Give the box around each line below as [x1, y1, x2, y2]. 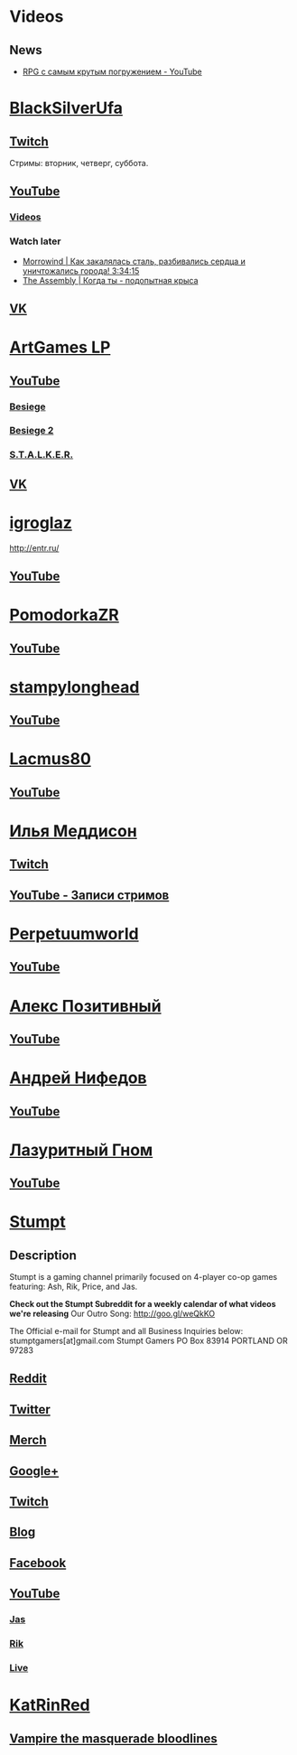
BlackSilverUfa [9, 98, 124, 118]
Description [9, 1247, 77, 1263]
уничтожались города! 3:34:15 [22, 265, 140, 276]
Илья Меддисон [9, 820, 137, 841]
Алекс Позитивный [9, 995, 162, 1016]
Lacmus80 [9, 749, 92, 770]
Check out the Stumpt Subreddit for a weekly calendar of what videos [9, 1299, 276, 1310]
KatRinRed [9, 1695, 90, 1715]
